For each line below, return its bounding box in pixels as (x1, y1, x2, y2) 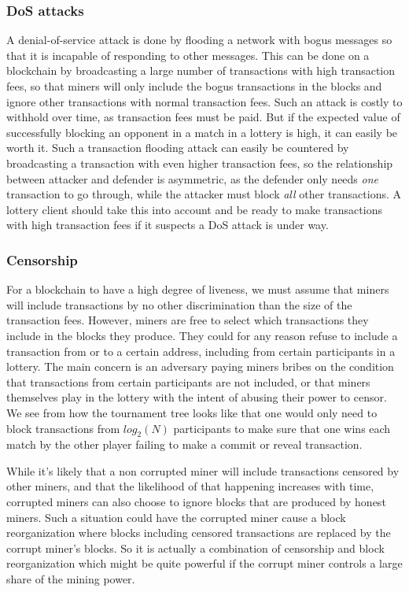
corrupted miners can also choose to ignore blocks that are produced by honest (6, 494, 386, 510)
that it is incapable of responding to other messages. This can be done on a (6, 46, 370, 63)
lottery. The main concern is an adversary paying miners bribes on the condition (6, 358, 394, 375)
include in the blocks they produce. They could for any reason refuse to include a (6, 327, 398, 343)
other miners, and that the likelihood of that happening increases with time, (6, 478, 374, 494)
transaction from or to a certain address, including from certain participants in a (6, 342, 396, 359)
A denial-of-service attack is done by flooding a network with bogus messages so (6, 31, 392, 48)
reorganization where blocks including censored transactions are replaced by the (6, 524, 391, 541)
